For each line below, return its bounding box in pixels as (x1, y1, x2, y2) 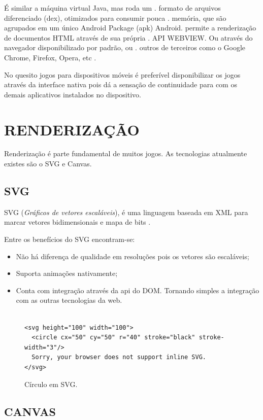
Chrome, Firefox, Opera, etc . (4, 52, 96, 62)
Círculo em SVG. (24, 378, 78, 389)
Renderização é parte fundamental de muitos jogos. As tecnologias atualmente (4, 148, 247, 159)
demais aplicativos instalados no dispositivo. (4, 89, 141, 99)
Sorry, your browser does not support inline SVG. (31, 354, 206, 361)
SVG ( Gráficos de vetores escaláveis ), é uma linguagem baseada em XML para (4, 206, 248, 217)
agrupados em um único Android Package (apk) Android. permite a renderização (4, 22, 256, 33)
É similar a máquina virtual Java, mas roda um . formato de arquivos (4, 3, 221, 13)
